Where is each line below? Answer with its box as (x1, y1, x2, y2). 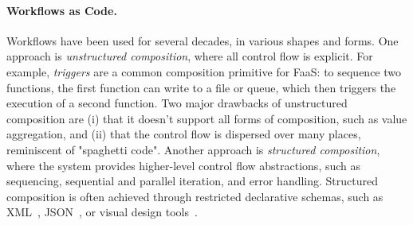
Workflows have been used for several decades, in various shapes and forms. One (6, 32, 399, 48)
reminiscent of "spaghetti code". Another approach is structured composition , (6, 141, 380, 157)
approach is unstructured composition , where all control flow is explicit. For (6, 48, 373, 64)
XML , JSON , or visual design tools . (6, 204, 198, 220)
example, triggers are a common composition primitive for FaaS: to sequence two (6, 63, 402, 80)
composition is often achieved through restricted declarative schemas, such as (6, 188, 383, 204)
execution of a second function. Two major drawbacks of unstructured (6, 95, 348, 111)
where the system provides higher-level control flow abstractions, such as (6, 157, 361, 173)
